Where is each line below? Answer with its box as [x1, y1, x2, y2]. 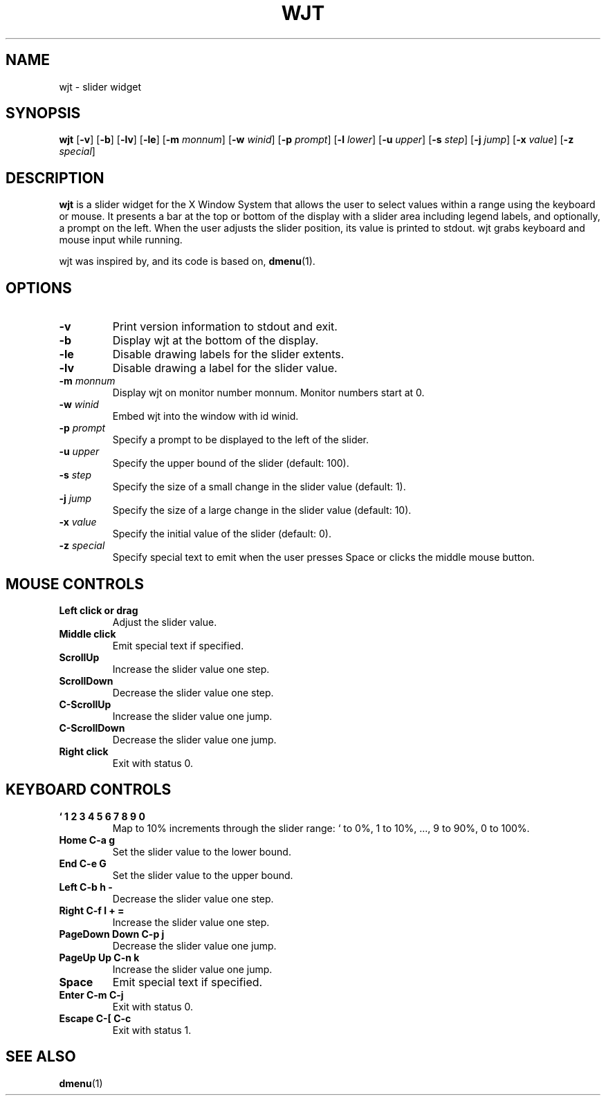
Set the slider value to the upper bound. [112, 869, 293, 881]
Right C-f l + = [59, 904, 125, 916]
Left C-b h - [59, 880, 113, 893]
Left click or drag [59, 604, 138, 616]
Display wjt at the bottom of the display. [112, 333, 319, 348]
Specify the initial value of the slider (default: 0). [112, 528, 331, 540]
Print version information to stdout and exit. [112, 320, 338, 334]
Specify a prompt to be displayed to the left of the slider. [112, 434, 369, 446]
